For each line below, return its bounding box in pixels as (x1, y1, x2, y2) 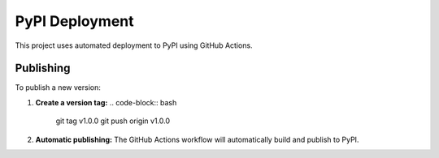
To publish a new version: (15, 83, 101, 92)
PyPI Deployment (15, 12, 134, 30)
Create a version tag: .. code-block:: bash (35, 97, 177, 107)
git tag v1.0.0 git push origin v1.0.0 (55, 116, 171, 126)
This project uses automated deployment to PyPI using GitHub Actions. (15, 41, 253, 50)
